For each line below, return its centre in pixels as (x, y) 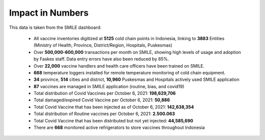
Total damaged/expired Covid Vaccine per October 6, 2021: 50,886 (102, 100)
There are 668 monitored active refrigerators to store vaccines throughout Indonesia (119, 128)
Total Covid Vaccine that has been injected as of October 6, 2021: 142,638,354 (114, 107)
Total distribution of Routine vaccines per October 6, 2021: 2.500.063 (104, 114)
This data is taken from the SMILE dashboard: (55, 27)
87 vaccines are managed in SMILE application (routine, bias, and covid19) (109, 86)
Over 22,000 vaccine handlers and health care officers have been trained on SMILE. (119, 66)
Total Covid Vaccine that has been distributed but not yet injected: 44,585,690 (113, 120)
